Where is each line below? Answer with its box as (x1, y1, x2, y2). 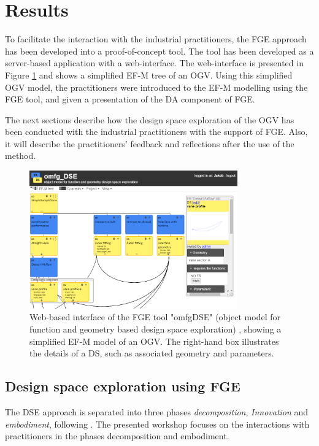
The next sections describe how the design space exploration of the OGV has (5, 113, 294, 126)
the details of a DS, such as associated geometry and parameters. (29, 347, 274, 359)
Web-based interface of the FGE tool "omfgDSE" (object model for (29, 310, 280, 323)
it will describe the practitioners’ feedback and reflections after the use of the (5, 137, 294, 150)
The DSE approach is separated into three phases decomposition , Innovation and (5, 406, 309, 418)
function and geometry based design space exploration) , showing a (29, 323, 282, 336)
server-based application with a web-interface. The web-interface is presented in (5, 56, 304, 69)
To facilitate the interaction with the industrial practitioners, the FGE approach (5, 33, 307, 45)
